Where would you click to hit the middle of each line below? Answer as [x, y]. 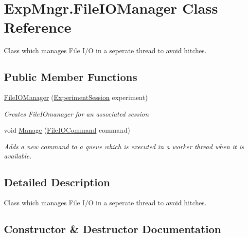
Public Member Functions [71, 77]
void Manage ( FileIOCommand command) [67, 130]
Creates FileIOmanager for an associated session [76, 113]
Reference [38, 27]
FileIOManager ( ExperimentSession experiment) [76, 97]
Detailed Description [57, 182]
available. [18, 156]
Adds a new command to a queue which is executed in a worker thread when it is [124, 146]
